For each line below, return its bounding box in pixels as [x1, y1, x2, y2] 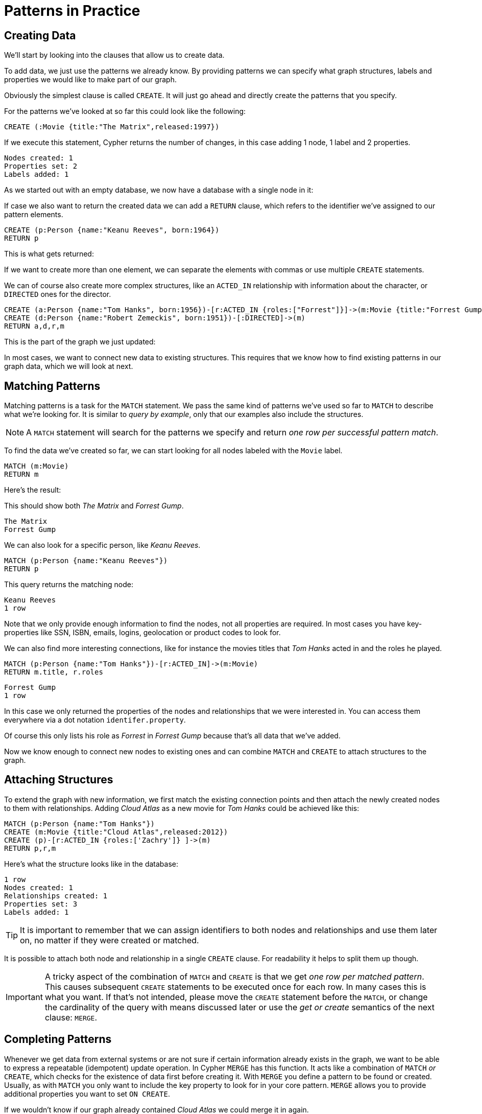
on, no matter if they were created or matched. [20, 935, 199, 945]
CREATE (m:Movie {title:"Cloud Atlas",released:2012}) [4, 827, 228, 836]
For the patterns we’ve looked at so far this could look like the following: [4, 107, 246, 116]
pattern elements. [4, 210, 63, 219]
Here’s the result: [4, 485, 61, 495]
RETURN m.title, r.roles [4, 668, 103, 677]
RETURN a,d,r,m [4, 322, 65, 331]
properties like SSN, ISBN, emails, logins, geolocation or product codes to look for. [4, 628, 281, 637]
